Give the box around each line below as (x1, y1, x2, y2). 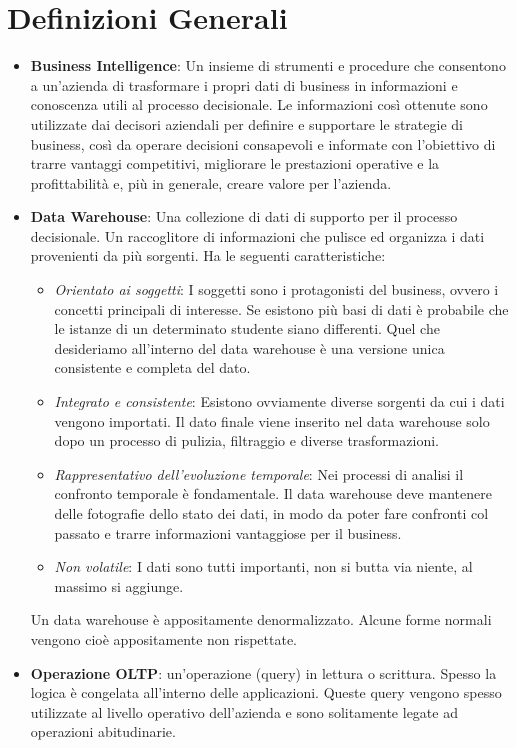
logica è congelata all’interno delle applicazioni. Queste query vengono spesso (30, 682, 502, 703)
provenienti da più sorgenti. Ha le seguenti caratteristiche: (30, 245, 386, 266)
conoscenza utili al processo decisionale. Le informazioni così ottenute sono (30, 94, 488, 115)
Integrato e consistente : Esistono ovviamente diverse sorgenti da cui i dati (54, 391, 505, 412)
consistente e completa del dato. (54, 357, 251, 378)
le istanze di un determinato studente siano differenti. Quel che (54, 318, 440, 339)
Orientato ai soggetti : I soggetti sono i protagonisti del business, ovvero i (54, 279, 499, 300)
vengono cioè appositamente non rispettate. (30, 628, 297, 649)
